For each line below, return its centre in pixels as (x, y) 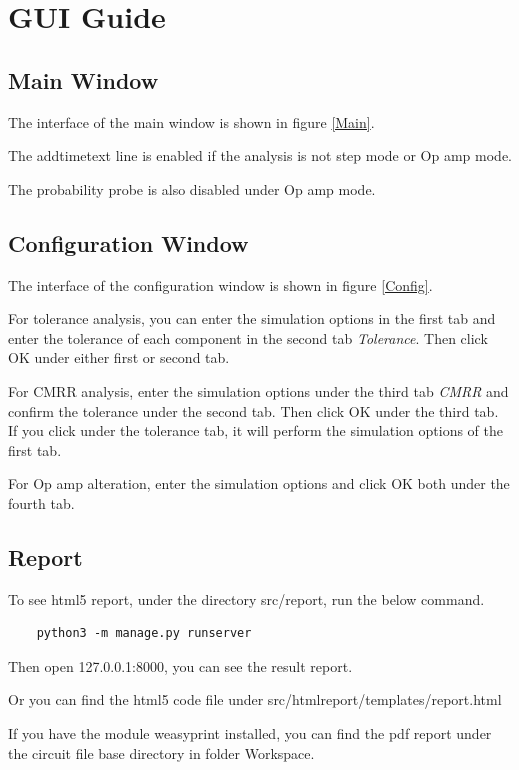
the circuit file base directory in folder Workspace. (161, 752)
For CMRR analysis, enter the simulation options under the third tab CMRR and (258, 390)
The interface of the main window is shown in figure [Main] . (191, 121)
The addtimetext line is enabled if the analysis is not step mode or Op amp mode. (260, 155)
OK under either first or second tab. (119, 357)
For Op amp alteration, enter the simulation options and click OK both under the (259, 483)
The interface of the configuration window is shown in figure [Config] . (220, 284)
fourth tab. (41, 502)
